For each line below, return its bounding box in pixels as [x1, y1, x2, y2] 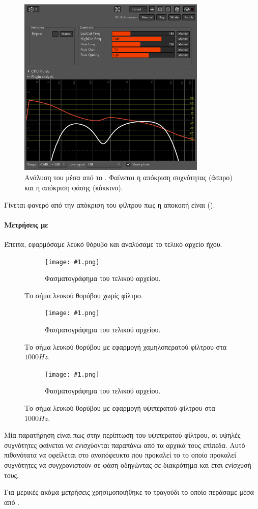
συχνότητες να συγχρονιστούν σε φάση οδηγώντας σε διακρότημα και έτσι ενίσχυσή [4, 460, 251, 470]
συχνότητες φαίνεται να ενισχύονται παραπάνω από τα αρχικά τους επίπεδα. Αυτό [4, 439, 245, 450]
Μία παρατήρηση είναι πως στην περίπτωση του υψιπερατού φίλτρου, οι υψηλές [4, 430, 241, 440]
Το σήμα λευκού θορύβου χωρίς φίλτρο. [24, 290, 143, 300]
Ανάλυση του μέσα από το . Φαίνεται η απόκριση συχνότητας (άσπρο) [24, 172, 233, 183]
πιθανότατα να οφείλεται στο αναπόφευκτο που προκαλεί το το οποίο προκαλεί [4, 449, 236, 460]
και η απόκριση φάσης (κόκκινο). [24, 182, 123, 192]
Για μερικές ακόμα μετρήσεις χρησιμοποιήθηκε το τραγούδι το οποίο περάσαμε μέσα [4, 487, 254, 497]
